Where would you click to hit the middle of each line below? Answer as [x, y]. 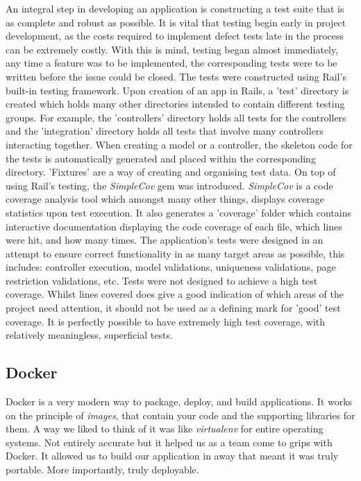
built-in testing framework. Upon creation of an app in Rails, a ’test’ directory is [177, 90]
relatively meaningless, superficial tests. [89, 335]
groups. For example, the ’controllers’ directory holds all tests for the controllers [176, 117]
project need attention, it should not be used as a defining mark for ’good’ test [173, 308]
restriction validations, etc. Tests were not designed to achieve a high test [162, 280]
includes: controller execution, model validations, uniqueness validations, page [171, 267]
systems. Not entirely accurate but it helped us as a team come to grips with [169, 442]
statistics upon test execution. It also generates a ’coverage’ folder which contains [178, 212]
